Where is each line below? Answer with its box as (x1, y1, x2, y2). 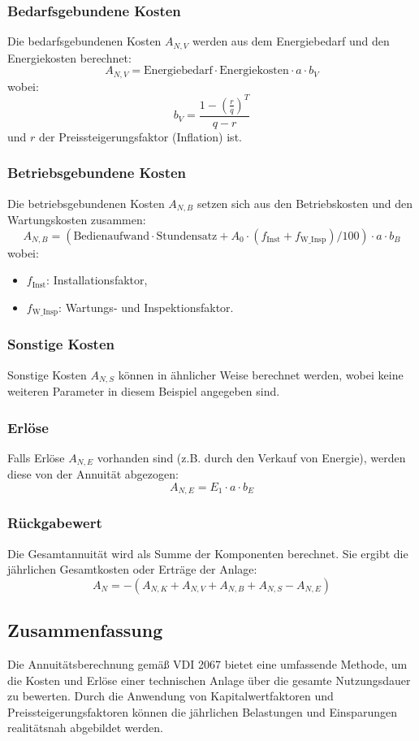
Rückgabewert (7, 513, 102, 533)
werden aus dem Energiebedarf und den (192, 32, 390, 50)
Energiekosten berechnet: (7, 49, 132, 66)
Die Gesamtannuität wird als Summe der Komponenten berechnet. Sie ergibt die (7, 544, 408, 561)
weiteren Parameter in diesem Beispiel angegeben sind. (7, 383, 280, 400)
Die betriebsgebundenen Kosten (7, 194, 165, 211)
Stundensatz (156, 230, 218, 242)
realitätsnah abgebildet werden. (7, 719, 163, 736)
